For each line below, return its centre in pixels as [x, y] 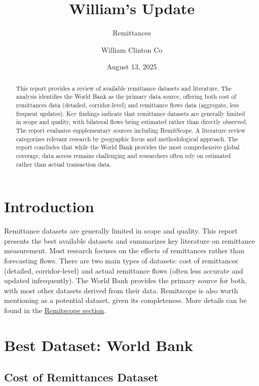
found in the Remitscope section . [55, 310]
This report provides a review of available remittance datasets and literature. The [124, 88]
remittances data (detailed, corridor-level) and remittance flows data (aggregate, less [127, 105]
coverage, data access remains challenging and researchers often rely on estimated [123, 155]
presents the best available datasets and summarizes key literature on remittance [129, 240]
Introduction [49, 206]
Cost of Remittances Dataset [81, 377]
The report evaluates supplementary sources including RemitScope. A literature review [131, 130]
